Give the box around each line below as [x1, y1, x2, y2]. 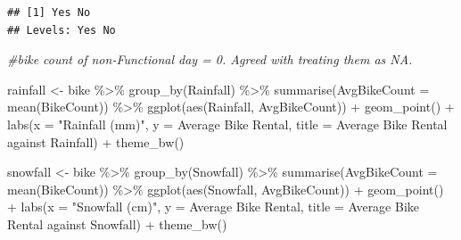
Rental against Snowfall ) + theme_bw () [7, 214, 227, 233]
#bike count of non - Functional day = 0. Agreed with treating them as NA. [7, 50, 413, 69]
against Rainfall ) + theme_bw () [7, 132, 185, 151]
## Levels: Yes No [7, 23, 116, 37]
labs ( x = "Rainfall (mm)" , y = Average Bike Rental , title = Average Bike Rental [7, 114, 448, 133]
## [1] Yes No [7, 6, 91, 19]
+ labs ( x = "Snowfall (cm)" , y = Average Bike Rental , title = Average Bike [7, 197, 420, 216]
